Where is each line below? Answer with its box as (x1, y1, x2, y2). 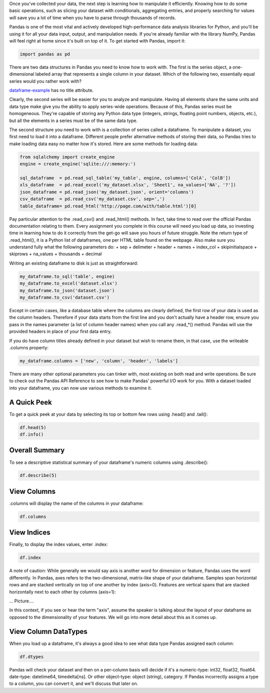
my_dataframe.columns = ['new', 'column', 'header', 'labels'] (19, 358, 178, 364)
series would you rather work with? (9, 78, 82, 84)
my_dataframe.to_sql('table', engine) (19, 273, 115, 279)
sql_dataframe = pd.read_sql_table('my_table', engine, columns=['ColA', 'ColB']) (19, 175, 231, 181)
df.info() (19, 432, 44, 437)
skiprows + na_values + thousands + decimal (9, 251, 102, 257)
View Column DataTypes (9, 627, 87, 635)
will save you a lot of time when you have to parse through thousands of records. (9, 15, 176, 21)
